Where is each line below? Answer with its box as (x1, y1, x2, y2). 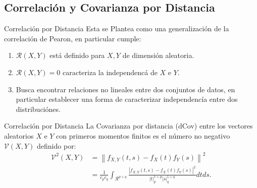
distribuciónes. (16, 103, 61, 114)
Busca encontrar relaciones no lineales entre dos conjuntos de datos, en (16, 84, 235, 94)
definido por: (37, 140, 76, 151)
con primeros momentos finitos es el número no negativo (56, 130, 230, 141)
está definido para (49, 50, 105, 60)
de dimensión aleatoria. (122, 50, 194, 60)
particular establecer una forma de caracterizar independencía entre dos (16, 94, 238, 104)
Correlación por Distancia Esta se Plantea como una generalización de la (4, 23, 229, 34)
